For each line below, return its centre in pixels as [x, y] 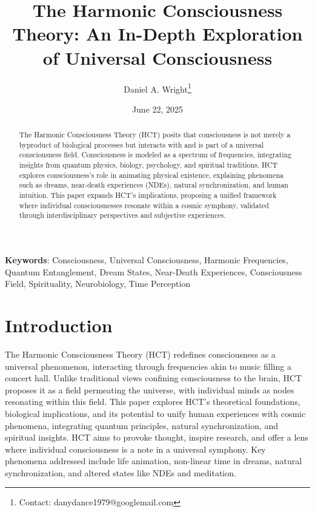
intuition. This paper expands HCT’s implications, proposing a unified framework [148, 195]
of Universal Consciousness [157, 57]
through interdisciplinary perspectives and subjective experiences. [122, 215]
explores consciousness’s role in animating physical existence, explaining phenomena [151, 175]
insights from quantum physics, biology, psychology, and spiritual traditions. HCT [148, 165]
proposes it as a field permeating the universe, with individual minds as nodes [150, 389]
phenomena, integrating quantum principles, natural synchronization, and [142, 425]
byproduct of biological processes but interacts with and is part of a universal [141, 144]
